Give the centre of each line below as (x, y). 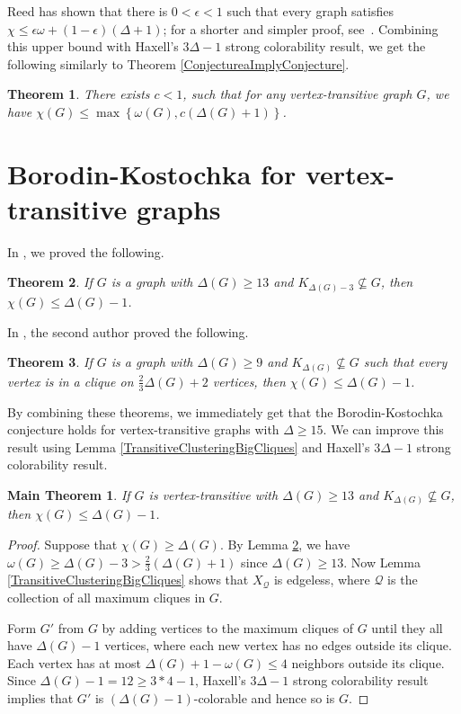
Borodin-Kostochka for (152, 173)
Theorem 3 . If (50, 362)
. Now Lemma (382, 562)
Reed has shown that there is (88, 11)
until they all (407, 627)
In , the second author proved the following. (128, 331)
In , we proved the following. (86, 251)
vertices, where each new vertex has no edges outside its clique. (278, 645)
